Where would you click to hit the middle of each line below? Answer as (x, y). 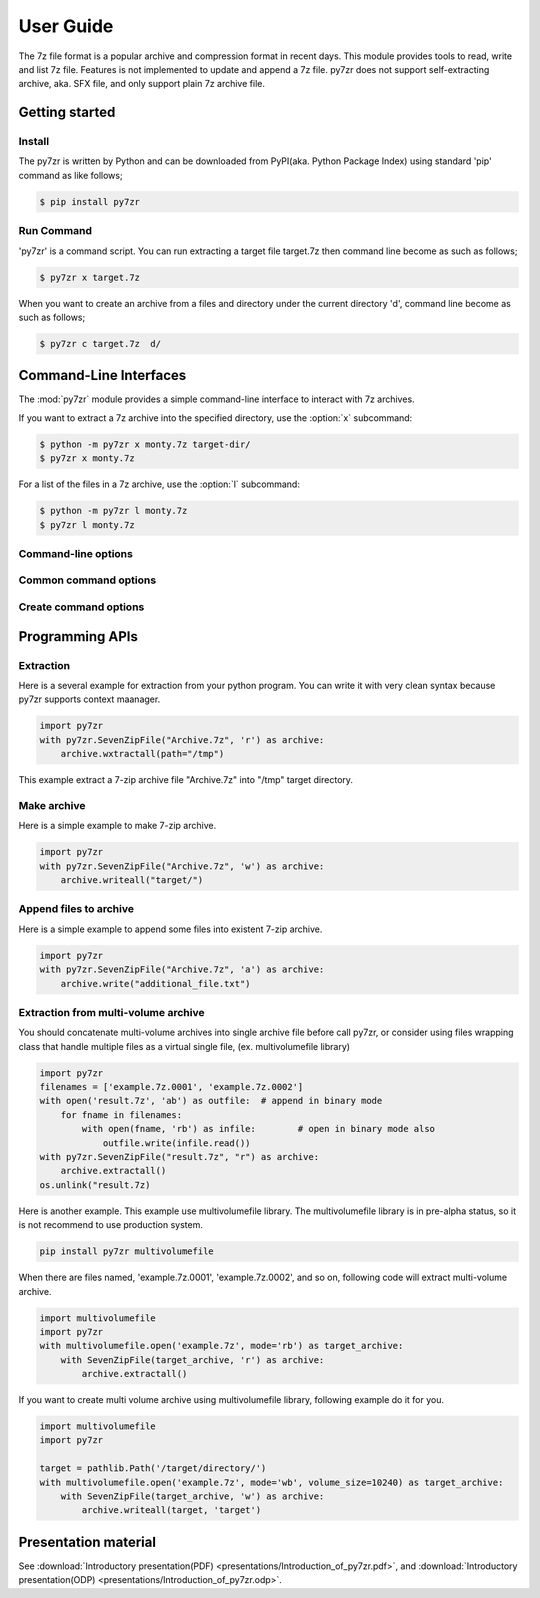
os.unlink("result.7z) (95, 1184)
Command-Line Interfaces (102, 375)
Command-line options (76, 553)
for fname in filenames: (121, 1114)
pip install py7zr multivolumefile (126, 1251)
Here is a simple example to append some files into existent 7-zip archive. (170, 929)
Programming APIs (78, 636)
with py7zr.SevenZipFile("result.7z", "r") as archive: (179, 1156)
